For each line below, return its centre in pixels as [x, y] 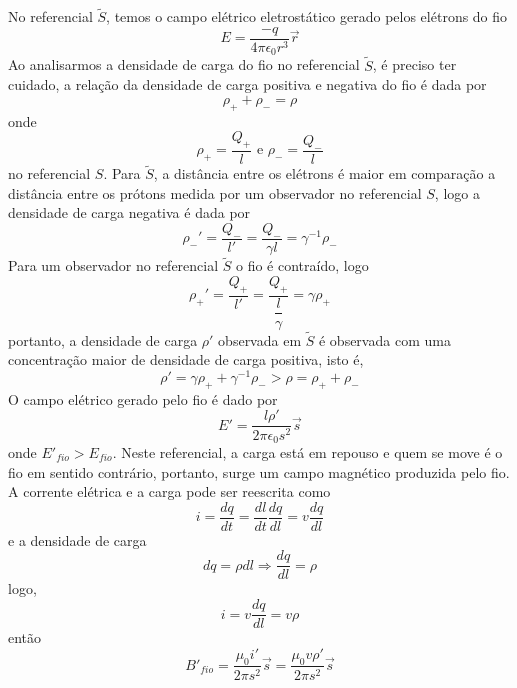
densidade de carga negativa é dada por [129, 212]
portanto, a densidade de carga [103, 339]
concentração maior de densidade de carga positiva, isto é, [186, 359]
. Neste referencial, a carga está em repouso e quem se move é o [307, 451]
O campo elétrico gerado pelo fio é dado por [143, 398]
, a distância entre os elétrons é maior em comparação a [324, 173]
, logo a [457, 192]
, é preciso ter [414, 64]
